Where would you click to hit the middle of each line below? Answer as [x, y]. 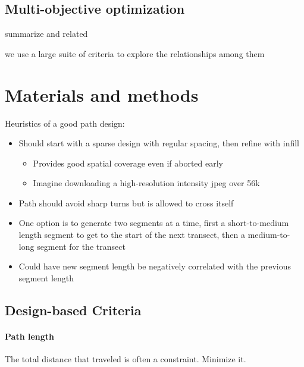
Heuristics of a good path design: [65, 123]
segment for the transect [81, 246]
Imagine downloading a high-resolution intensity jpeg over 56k [146, 183]
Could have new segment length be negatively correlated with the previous [155, 266]
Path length [29, 336]
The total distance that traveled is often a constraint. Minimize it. [126, 359]
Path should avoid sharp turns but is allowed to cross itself [126, 203]
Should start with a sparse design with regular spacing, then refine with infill [159, 143]
